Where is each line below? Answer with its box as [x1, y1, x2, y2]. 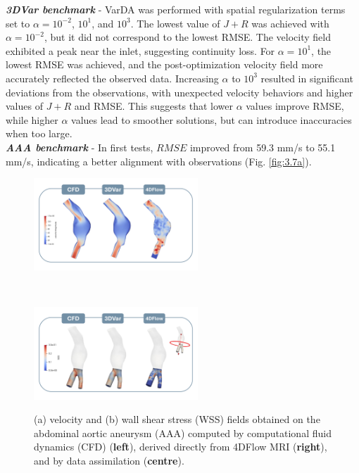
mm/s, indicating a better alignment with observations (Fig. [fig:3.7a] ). [6, 153, 312, 168]
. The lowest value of [130, 15, 220, 30]
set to [6, 15, 30, 30]
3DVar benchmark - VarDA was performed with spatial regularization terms [6, 2, 346, 16]
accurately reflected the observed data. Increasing [6, 70, 219, 85]
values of [6, 99, 43, 113]
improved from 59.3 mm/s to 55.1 [189, 139, 336, 154]
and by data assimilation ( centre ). [34, 453, 184, 467]
